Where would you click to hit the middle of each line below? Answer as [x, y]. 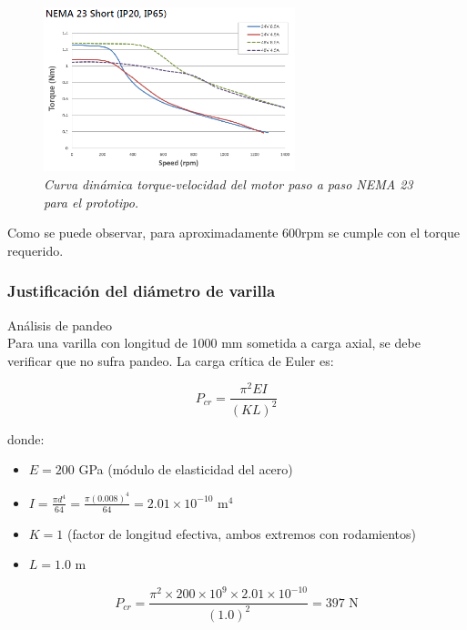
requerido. [36, 250]
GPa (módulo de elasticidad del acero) [186, 469]
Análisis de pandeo [60, 325]
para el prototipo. [91, 202]
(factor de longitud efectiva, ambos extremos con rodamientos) [242, 533]
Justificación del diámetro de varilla [142, 291]
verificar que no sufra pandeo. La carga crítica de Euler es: [171, 360]
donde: [26, 438]
